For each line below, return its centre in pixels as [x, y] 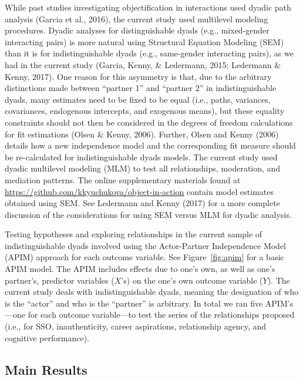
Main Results [46, 369]
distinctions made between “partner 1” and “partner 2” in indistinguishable [141, 88]
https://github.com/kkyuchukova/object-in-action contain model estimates [139, 191]
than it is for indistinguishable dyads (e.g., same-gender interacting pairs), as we [149, 53]
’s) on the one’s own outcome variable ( [192, 280]
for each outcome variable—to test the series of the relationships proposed [161, 315]
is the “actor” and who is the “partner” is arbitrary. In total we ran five [134, 303]
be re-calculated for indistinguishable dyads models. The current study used [141, 157]
